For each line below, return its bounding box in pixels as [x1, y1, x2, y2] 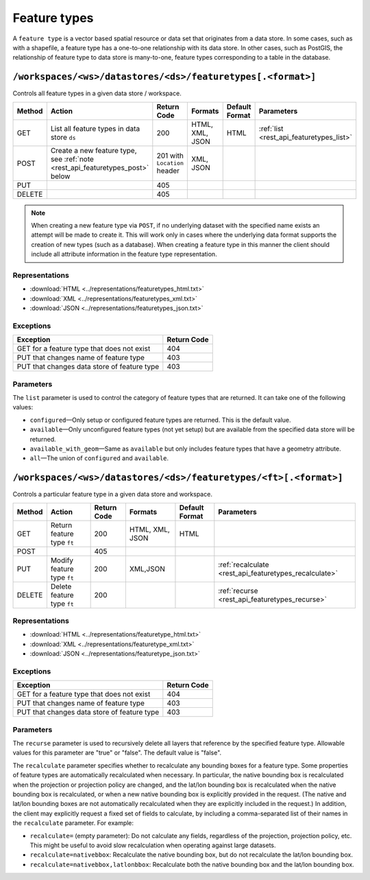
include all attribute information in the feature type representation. [31, 250, 217, 259]
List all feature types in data [50, 123, 140, 133]
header [156, 166, 180, 176]
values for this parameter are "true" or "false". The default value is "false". [12, 748, 222, 757]
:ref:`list [258, 123, 284, 133]
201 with [156, 151, 184, 160]
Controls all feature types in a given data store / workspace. [12, 89, 182, 97]
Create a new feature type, [50, 145, 137, 155]
